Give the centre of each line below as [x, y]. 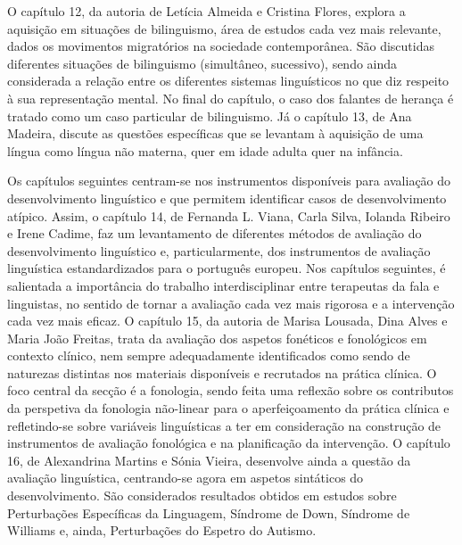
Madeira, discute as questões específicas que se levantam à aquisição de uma [215, 133]
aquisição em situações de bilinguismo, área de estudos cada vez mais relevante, [224, 28]
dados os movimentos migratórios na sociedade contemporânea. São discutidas [221, 46]
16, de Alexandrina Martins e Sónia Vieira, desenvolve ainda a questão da [209, 460]
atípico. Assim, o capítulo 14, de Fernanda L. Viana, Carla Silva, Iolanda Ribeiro [229, 215]
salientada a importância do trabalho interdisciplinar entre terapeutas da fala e [223, 285]
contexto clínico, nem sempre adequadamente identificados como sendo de [209, 355]
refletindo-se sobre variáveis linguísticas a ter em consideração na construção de [224, 425]
